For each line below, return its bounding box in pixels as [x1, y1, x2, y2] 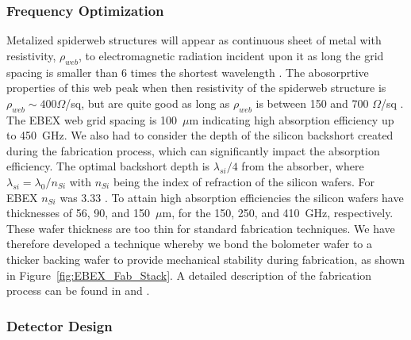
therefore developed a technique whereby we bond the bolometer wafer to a [6, 235, 373, 252]
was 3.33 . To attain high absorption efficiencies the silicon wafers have [60, 189, 404, 205]
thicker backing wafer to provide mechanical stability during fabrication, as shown [6, 250, 405, 267]
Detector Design [6, 315, 113, 335]
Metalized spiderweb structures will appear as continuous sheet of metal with [6, 32, 382, 48]
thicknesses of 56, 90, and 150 [6, 204, 151, 221]
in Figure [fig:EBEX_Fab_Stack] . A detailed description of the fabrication [6, 266, 372, 283]
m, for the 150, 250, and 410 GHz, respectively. [162, 204, 394, 221]
